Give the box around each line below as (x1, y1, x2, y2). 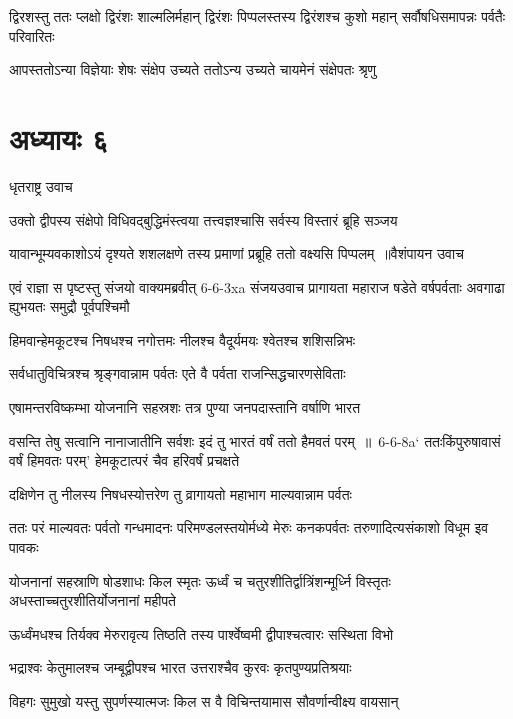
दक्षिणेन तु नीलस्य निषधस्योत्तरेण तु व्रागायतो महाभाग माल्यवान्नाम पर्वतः (9, 483, 352, 504)
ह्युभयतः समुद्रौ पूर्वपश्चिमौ (9, 296, 130, 317)
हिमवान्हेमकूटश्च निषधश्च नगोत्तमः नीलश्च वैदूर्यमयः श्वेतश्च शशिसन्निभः (9, 329, 356, 350)
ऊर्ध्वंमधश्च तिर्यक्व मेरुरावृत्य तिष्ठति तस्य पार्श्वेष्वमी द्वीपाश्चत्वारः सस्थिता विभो (9, 623, 394, 644)
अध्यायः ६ (9, 117, 109, 158)
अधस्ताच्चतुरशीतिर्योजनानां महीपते (9, 590, 177, 611)
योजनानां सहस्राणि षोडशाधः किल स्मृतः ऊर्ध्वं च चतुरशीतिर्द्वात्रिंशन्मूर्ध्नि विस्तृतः (9, 570, 391, 591)
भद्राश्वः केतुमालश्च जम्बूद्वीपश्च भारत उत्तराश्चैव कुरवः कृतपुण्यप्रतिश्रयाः (9, 657, 352, 678)
